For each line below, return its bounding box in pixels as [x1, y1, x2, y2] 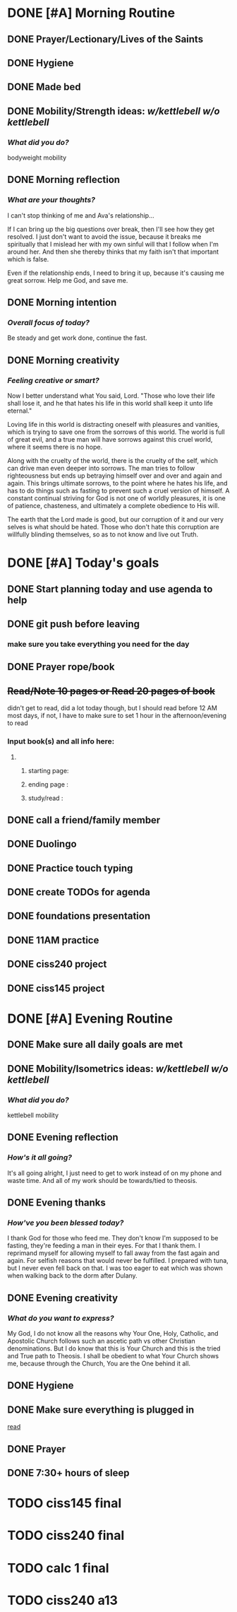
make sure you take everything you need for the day [7, 640, 190, 649]
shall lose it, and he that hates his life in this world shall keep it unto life [7, 399, 214, 408]
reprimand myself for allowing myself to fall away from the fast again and [7, 1249, 220, 1257]
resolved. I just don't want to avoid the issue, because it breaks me [7, 232, 202, 241]
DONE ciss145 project [7, 982, 105, 994]
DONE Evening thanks [7, 1196, 106, 1208]
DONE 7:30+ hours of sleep [7, 1466, 130, 1478]
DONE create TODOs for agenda [7, 886, 150, 898]
